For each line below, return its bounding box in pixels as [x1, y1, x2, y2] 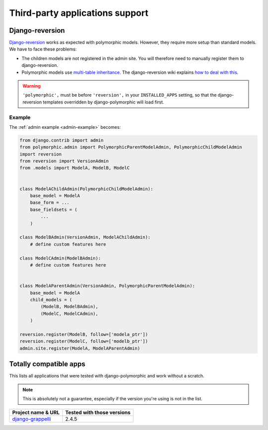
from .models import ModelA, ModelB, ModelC [19, 165, 130, 171]
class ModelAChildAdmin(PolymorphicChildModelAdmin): [19, 186, 153, 192]
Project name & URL [12, 409, 60, 416]
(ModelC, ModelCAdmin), [40, 311, 99, 317]
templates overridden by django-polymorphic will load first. [43, 99, 164, 105]
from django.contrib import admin [19, 137, 104, 143]
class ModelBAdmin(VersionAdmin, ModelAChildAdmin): [19, 234, 151, 240]
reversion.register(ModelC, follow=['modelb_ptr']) [19, 338, 148, 344]
